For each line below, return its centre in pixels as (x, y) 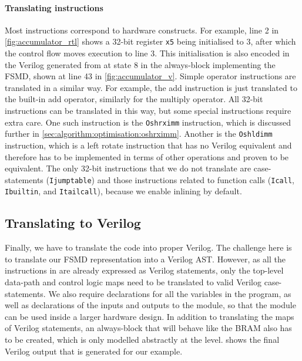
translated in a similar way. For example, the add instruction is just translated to (151, 87)
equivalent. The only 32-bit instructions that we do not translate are (128, 168)
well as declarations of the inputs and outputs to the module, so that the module (150, 305)
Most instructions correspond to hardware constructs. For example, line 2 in (142, 30)
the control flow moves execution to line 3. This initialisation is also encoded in (147, 53)
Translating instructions (54, 7)
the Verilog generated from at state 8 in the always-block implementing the (140, 64)
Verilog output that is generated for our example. (94, 351)
